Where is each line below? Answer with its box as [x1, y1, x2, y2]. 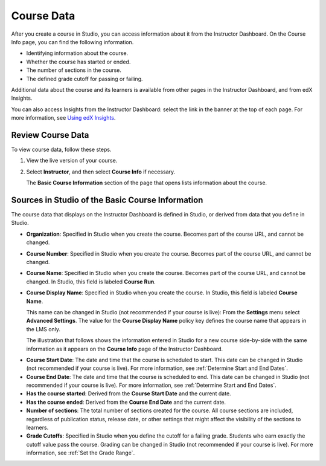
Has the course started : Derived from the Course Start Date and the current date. [26, 390, 232, 397]
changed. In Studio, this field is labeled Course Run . [26, 278, 156, 285]
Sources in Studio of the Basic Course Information [11, 195, 203, 205]
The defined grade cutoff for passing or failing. [26, 75, 143, 82]
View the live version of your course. [26, 157, 118, 164]
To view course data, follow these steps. [11, 146, 112, 153]
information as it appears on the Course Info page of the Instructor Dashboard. [26, 345, 223, 352]
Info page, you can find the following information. [11, 38, 134, 45]
